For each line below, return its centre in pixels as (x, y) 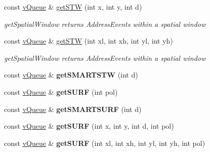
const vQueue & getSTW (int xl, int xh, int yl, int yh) (89, 41)
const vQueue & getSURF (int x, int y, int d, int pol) (89, 126)
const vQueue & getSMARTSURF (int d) (73, 109)
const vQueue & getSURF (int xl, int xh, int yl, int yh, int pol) (105, 143)
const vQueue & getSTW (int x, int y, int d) (73, 7)
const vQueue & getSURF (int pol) (61, 91)
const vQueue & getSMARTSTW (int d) (71, 75)
